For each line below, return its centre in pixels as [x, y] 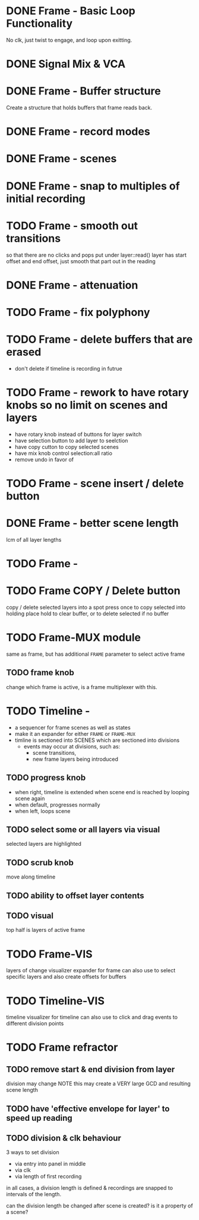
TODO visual [30, 916]
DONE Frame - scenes [61, 159]
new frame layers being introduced [75, 759]
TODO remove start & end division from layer [91, 1069]
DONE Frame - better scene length [93, 523]
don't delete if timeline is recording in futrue [69, 368]
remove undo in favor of [44, 459]
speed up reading [39, 1118]
